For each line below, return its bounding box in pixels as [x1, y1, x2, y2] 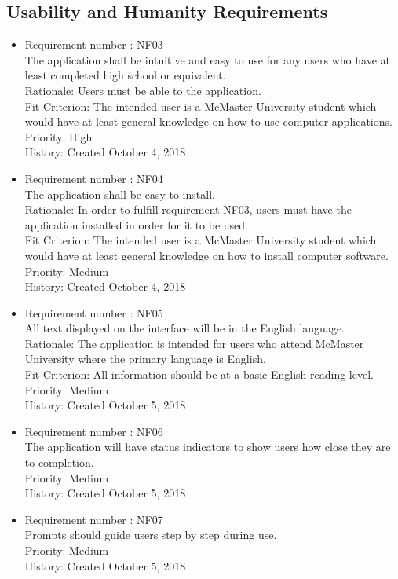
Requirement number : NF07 [24, 511, 163, 527]
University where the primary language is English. [24, 350, 266, 367]
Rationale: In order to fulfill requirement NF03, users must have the [24, 201, 352, 218]
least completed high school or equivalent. [24, 67, 226, 83]
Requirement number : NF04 [24, 170, 163, 186]
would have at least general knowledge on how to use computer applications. [24, 113, 393, 130]
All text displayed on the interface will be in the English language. [24, 320, 345, 336]
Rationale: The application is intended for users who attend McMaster [24, 335, 364, 351]
